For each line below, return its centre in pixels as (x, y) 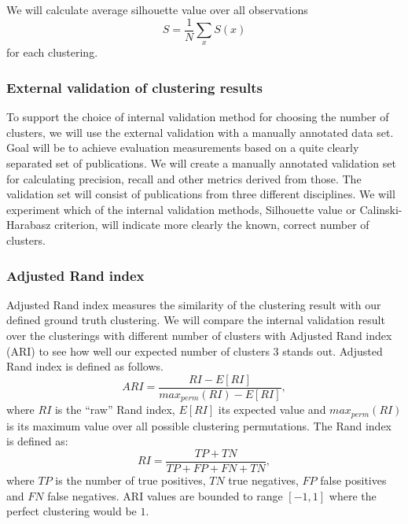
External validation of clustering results (134, 87)
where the (353, 495)
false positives (353, 480)
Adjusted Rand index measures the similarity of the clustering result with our (194, 304)
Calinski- (381, 209)
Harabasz (29, 225)
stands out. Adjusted (333, 351)
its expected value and (272, 410)
